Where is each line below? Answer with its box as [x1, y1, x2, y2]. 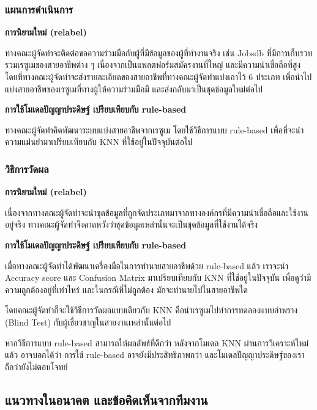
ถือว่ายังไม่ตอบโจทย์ [5, 360, 68, 373]
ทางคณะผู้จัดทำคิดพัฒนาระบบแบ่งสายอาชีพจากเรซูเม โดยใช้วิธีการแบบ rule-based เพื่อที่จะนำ [5, 123, 304, 136]
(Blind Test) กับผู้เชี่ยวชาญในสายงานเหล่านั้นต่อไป [5, 315, 171, 328]
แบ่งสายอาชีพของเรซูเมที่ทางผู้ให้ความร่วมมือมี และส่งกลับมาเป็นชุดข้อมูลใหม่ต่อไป [5, 82, 263, 95]
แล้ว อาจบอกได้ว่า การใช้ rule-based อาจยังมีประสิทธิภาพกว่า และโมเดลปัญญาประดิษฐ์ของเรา [5, 348, 305, 361]
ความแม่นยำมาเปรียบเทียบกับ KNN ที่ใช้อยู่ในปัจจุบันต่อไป [5, 135, 193, 148]
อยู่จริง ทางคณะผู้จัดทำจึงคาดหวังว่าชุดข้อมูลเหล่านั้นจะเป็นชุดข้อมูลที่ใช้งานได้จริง [5, 218, 258, 231]
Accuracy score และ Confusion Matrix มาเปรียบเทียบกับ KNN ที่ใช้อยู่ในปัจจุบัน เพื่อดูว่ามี [5, 271, 311, 284]
